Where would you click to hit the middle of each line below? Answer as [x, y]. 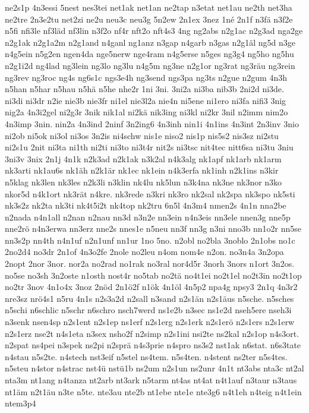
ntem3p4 [21, 403]
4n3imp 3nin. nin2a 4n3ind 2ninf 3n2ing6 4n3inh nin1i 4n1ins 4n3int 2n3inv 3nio [152, 123]
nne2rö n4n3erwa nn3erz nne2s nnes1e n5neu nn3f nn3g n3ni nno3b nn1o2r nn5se [153, 228]
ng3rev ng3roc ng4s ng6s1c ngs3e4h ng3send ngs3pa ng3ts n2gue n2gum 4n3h [146, 77]
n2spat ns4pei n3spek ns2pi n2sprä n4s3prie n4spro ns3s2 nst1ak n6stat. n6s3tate [153, 345]
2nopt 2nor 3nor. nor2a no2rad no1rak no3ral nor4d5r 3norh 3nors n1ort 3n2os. [150, 264]
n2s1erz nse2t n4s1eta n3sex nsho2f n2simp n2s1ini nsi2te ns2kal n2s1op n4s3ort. [152, 333]
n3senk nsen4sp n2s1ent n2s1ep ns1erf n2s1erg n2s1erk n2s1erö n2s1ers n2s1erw [150, 322]
